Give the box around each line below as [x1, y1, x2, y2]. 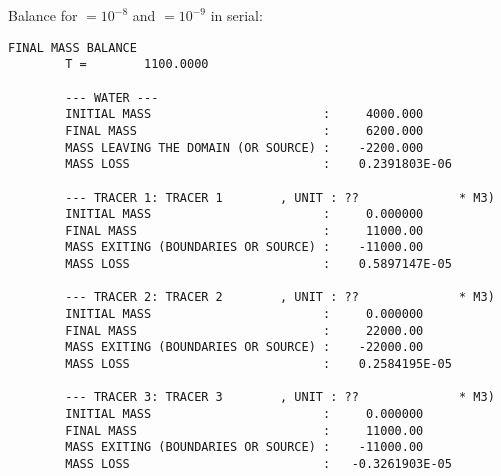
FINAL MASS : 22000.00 [65, 323, 424, 338]
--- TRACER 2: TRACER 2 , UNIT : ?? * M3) [65, 290, 495, 305]
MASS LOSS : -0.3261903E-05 [65, 457, 452, 471]
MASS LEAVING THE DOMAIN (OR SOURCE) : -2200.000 [65, 140, 424, 155]
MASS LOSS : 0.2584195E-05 [65, 357, 452, 372]
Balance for [8, 5, 78, 25]
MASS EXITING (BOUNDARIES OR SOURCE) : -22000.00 [65, 340, 424, 355]
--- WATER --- [65, 90, 159, 105]
